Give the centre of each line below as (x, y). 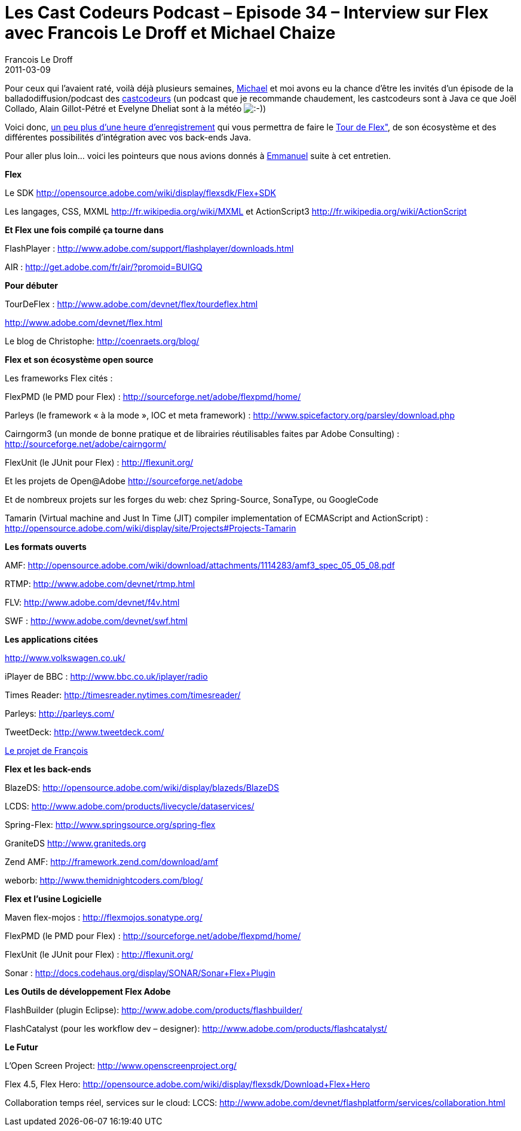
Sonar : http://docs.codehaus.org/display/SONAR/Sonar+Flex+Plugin (140, 973)
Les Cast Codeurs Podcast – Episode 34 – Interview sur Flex (247, 13)
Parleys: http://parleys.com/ (60, 713)
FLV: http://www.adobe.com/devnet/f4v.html (92, 602)
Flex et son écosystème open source (79, 359)
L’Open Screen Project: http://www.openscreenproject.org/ (121, 1065)
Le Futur (22, 1047)
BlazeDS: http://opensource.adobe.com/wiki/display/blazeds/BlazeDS (142, 787)
